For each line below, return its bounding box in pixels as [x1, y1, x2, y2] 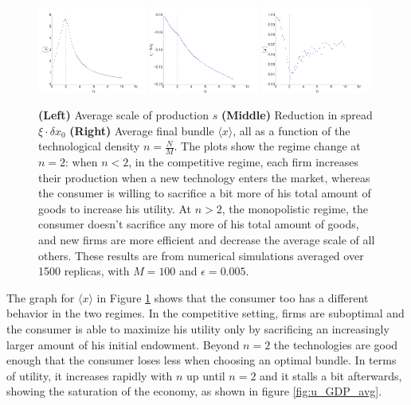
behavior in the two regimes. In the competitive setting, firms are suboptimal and [6, 305, 405, 321]
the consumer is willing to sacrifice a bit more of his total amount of [38, 185, 371, 201]
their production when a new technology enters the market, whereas [38, 169, 370, 185]
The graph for [6, 289, 75, 306]
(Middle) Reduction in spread [221, 107, 373, 123]
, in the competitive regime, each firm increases [128, 154, 359, 170]
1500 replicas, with [38, 263, 130, 279]
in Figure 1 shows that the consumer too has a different [96, 289, 369, 306]
